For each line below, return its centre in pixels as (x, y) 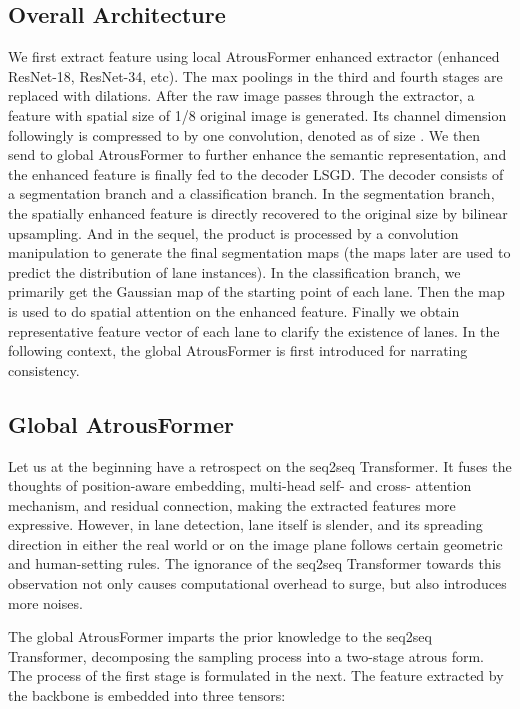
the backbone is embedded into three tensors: (147, 695)
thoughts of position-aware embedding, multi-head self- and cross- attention (240, 485)
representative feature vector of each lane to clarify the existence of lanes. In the (254, 330)
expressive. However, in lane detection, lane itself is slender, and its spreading (245, 524)
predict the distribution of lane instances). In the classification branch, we (234, 271)
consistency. (44, 369)
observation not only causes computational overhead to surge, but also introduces (257, 583)
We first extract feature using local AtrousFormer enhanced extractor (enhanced (254, 56)
